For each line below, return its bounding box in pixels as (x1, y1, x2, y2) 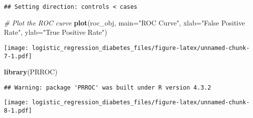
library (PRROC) (4, 67, 58, 77)
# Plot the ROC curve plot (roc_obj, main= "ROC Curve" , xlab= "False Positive (4, 17, 245, 27)
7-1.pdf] (4, 52, 32, 60)
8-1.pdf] (4, 107, 32, 115)
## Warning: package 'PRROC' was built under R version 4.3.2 (4, 84, 211, 91)
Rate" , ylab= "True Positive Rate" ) (4, 27, 107, 37)
